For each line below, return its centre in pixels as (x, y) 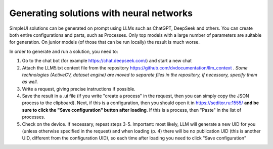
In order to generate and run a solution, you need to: (64, 51)
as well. (30, 82)
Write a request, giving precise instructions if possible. (79, 89)
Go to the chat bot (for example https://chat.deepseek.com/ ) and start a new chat (107, 61)
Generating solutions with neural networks (101, 13)
